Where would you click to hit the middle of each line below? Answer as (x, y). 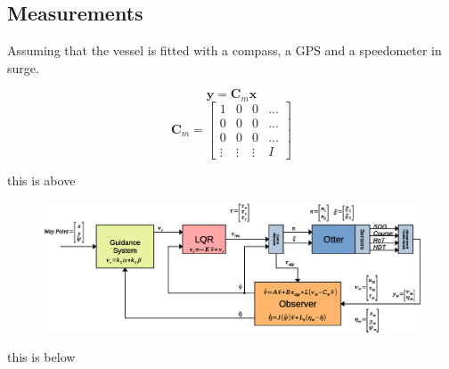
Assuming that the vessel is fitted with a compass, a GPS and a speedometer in (224, 50)
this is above (41, 180)
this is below (41, 357)
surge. (23, 67)
